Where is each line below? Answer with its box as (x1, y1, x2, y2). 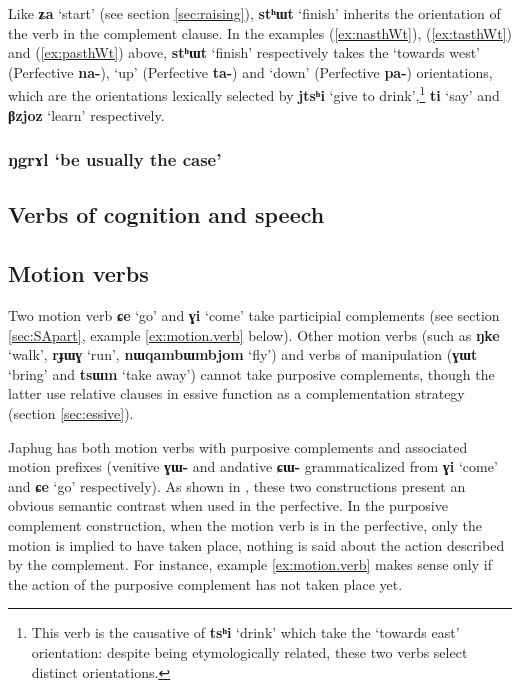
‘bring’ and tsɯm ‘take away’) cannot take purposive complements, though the (8, 363, 495, 384)
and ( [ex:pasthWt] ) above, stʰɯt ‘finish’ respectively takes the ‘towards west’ (8, 42, 480, 63)
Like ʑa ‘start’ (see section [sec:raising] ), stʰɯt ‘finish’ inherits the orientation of (8, 3, 501, 23)
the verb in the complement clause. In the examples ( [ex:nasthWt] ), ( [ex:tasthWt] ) (8, 22, 512, 43)
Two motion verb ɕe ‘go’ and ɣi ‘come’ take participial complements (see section (8, 305, 500, 326)
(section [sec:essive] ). (8, 403, 134, 424)
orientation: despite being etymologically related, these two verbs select (31, 641, 468, 662)
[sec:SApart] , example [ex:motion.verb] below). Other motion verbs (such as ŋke (8, 324, 500, 345)
